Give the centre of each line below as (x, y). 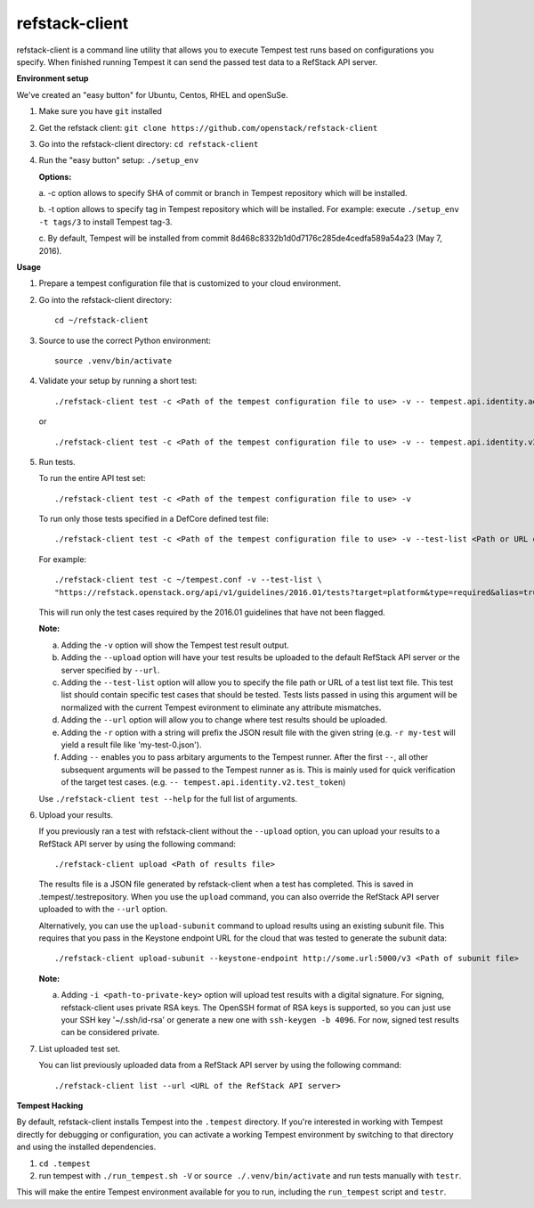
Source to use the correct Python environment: (125, 340)
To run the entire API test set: (92, 478)
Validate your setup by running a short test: (118, 381)
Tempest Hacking (50, 1106)
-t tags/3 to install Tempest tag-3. (105, 222)
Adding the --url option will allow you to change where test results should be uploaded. (224, 720)
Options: (55, 176)
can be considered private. (110, 1033)
